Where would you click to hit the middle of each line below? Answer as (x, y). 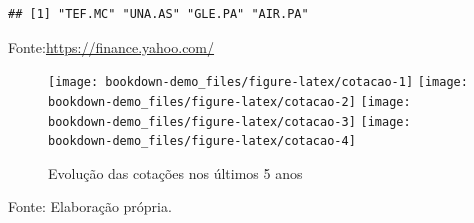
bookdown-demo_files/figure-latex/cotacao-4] (202, 141)
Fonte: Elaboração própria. (90, 206)
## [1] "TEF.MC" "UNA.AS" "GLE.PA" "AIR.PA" (158, 14)
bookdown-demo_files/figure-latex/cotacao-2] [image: (229, 101)
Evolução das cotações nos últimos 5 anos (175, 172)
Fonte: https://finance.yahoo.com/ (111, 46)
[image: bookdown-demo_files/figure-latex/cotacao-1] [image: (258, 82)
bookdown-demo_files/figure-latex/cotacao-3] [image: (229, 121)
